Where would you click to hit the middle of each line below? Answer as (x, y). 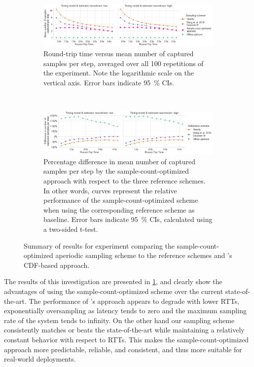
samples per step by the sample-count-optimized (116, 171)
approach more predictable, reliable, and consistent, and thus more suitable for (123, 349)
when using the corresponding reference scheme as (119, 209)
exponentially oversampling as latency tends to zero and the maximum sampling (125, 311)
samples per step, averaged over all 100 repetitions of (124, 63)
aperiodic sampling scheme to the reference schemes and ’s (144, 255)
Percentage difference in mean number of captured (119, 161)
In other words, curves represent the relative (110, 190)
